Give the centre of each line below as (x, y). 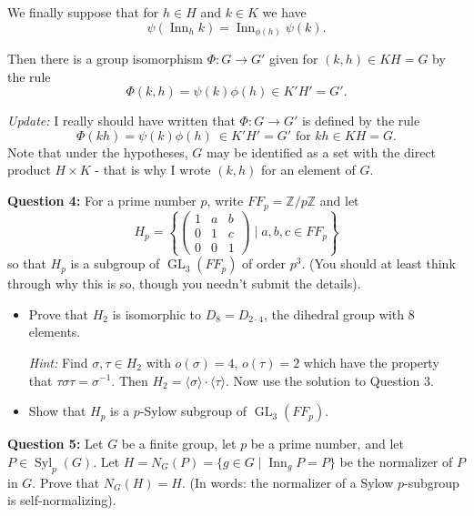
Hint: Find (58, 362)
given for (294, 59)
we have (284, 12)
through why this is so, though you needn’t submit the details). (184, 283)
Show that (57, 411)
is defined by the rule (361, 121)
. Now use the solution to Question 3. (329, 380)
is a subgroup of (115, 263)
